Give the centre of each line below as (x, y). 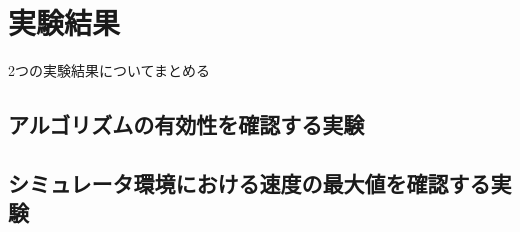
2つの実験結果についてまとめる (109, 70)
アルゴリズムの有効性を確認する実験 (186, 124)
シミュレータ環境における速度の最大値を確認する (249, 182)
